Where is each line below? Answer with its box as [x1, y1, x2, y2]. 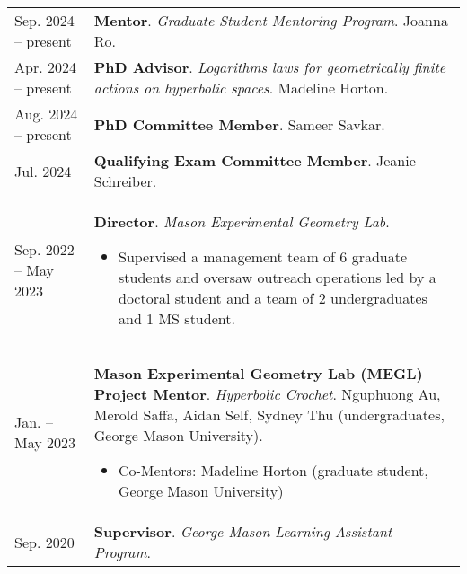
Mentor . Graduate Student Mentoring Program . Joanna [93, 10, 448, 31]
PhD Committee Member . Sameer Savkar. [93, 113, 385, 135]
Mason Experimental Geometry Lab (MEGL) [93, 363, 423, 384]
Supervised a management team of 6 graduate [118, 246, 408, 267]
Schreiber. [93, 171, 157, 191]
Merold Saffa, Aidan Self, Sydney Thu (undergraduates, [93, 404, 445, 425]
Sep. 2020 [14, 531, 75, 552]
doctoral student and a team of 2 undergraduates [118, 287, 427, 308]
